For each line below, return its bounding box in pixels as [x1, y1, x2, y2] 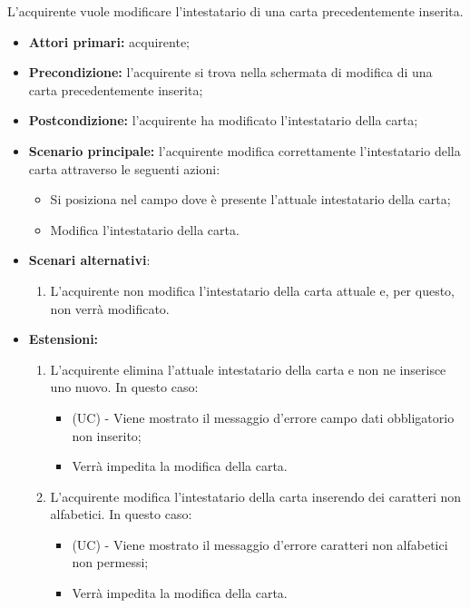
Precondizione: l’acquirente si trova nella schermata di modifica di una [28, 63, 433, 82]
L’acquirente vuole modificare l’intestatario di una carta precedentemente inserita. [7, 2, 464, 20]
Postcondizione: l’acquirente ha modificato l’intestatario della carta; [28, 111, 418, 130]
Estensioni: [28, 329, 99, 348]
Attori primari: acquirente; [28, 32, 191, 51]
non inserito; [72, 426, 142, 445]
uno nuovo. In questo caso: [50, 378, 199, 397]
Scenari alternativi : [28, 250, 151, 270]
